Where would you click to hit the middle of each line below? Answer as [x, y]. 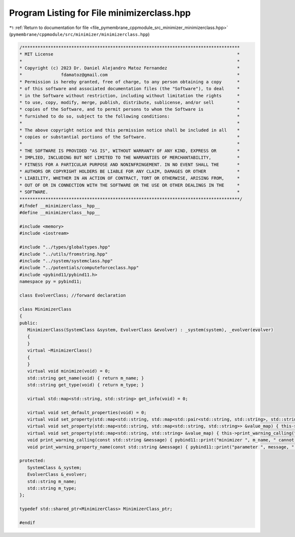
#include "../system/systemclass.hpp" [66, 261]
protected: [32, 461]
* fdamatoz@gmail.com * [130, 75]
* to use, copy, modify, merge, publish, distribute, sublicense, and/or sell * [130, 103]
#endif [27, 522]
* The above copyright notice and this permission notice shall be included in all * [130, 130]
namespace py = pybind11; [51, 282]
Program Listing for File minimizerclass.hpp [100, 13]
